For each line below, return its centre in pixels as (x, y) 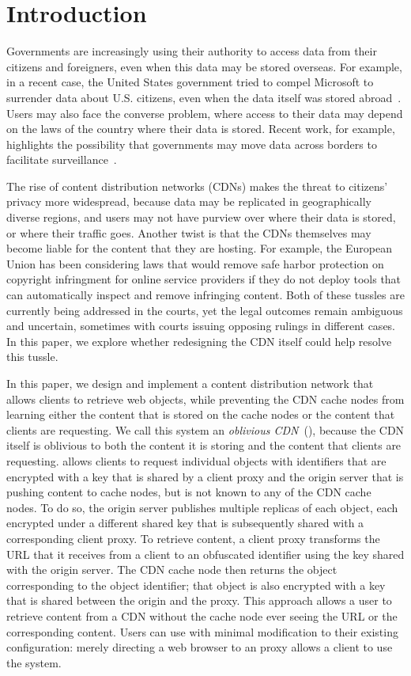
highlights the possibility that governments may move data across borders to (192, 144)
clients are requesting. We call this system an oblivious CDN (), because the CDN (205, 429)
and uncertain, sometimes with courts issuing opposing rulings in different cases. (201, 326)
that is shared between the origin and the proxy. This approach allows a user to (199, 600)
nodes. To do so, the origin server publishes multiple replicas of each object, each (202, 507)
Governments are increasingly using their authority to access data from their (192, 51)
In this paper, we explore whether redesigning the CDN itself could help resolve (199, 341)
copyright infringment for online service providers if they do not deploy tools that (204, 279)
